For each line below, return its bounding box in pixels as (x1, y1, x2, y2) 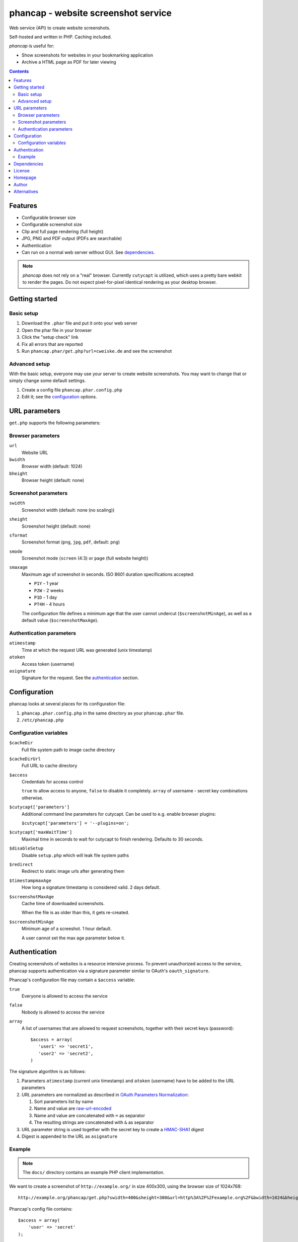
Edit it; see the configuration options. (21, 394, 97, 400)
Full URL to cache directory (21, 763, 77, 769)
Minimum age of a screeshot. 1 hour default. (21, 926, 112, 931)
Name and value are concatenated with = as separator (34, 1112, 145, 1118)
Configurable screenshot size (21, 222, 82, 228)
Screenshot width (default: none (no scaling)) (21, 507, 115, 513)
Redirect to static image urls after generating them (21, 868, 125, 874)
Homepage (13, 174, 37, 181)
